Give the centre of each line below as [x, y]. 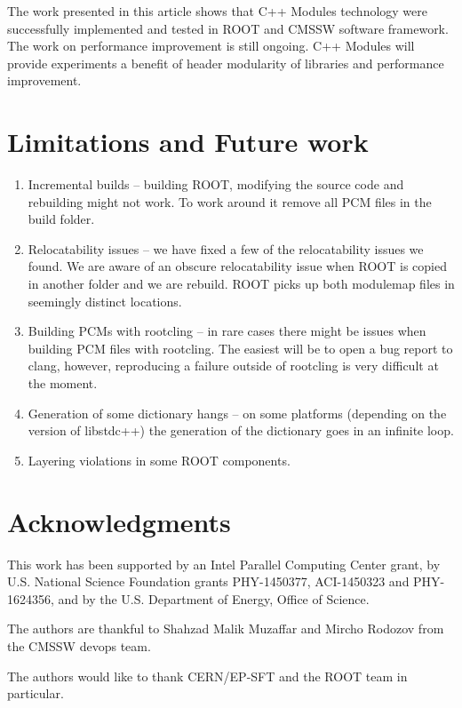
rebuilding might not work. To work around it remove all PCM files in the [230, 201]
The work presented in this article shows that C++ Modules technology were [218, 11]
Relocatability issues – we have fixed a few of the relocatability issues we [226, 248]
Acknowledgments [119, 521]
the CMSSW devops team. [79, 645]
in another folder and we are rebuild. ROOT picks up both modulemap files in [241, 284]
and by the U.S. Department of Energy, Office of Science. [214, 598]
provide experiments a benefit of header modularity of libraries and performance [226, 63]
